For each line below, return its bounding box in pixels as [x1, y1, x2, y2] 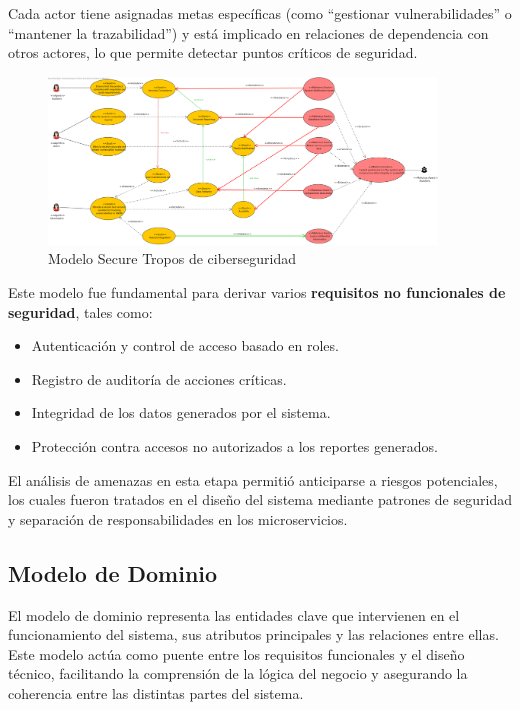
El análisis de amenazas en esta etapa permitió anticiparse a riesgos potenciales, [8, 469, 498, 490]
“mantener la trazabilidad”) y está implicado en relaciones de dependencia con [8, 22, 489, 43]
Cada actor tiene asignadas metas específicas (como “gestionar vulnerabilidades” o [8, 3, 512, 23]
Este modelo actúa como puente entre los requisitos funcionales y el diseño [8, 643, 465, 664]
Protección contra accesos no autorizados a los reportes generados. [31, 435, 438, 456]
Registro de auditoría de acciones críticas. [31, 368, 287, 389]
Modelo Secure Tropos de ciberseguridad [48, 248, 297, 269]
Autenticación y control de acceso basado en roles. [31, 335, 339, 356]
